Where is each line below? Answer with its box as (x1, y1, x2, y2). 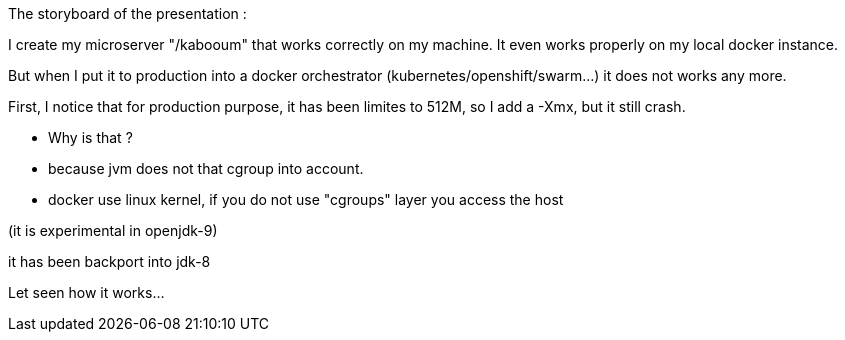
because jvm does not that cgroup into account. (48, 160, 364, 177)
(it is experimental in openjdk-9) (8, 222, 218, 239)
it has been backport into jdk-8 (8, 253, 211, 270)
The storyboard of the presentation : (8, 5, 247, 22)
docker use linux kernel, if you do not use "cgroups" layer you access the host (48, 191, 564, 208)
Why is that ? (48, 129, 133, 146)
